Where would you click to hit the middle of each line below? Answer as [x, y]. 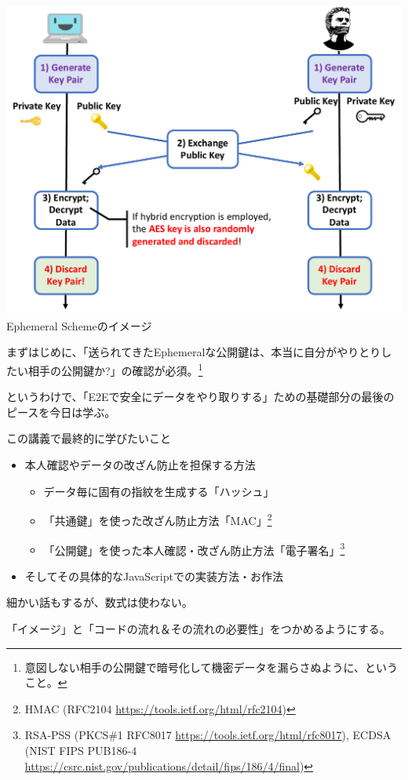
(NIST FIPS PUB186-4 [81, 750]
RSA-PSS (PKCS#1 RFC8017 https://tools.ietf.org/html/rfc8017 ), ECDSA [208, 735]
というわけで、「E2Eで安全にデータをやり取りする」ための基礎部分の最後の [200, 397]
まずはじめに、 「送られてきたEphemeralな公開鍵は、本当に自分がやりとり [194, 352]
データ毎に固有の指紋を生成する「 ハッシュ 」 [159, 491]
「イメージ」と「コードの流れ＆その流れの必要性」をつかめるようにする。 [199, 628]
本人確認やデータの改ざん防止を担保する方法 [140, 465]
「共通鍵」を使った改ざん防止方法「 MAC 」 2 [158, 519]
